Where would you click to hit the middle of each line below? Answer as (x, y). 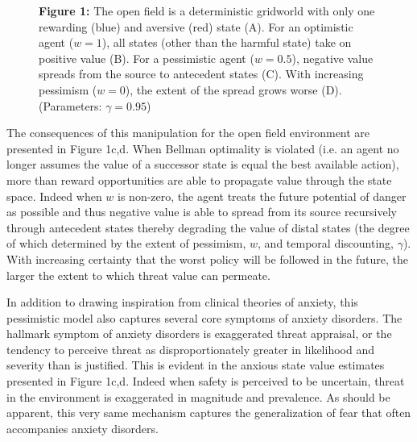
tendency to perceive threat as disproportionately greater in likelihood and (190, 349)
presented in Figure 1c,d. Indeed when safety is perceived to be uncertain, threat (206, 381)
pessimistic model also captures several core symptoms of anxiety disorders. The (204, 317)
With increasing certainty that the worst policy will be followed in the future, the (207, 259)
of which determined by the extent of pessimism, (126, 243)
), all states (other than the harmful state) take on (227, 42)
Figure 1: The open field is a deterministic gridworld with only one (207, 10)
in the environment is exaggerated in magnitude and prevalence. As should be (198, 396)
